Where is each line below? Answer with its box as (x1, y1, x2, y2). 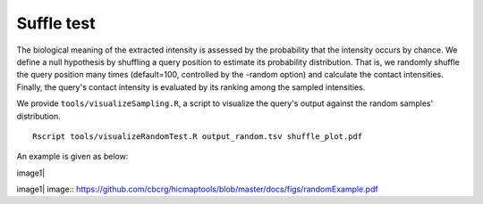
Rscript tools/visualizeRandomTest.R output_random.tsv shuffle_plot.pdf (32, 131, 363, 142)
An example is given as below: (16, 151, 129, 162)
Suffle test (16, 13, 96, 33)
